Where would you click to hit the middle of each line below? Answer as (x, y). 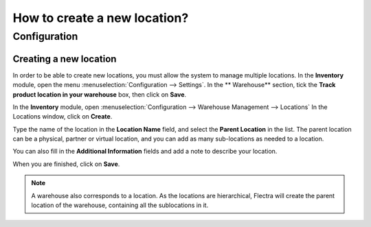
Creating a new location (65, 59)
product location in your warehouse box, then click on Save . (100, 94)
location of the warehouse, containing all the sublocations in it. (120, 205)
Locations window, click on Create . (63, 117)
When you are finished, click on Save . (66, 164)
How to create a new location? (101, 18)
